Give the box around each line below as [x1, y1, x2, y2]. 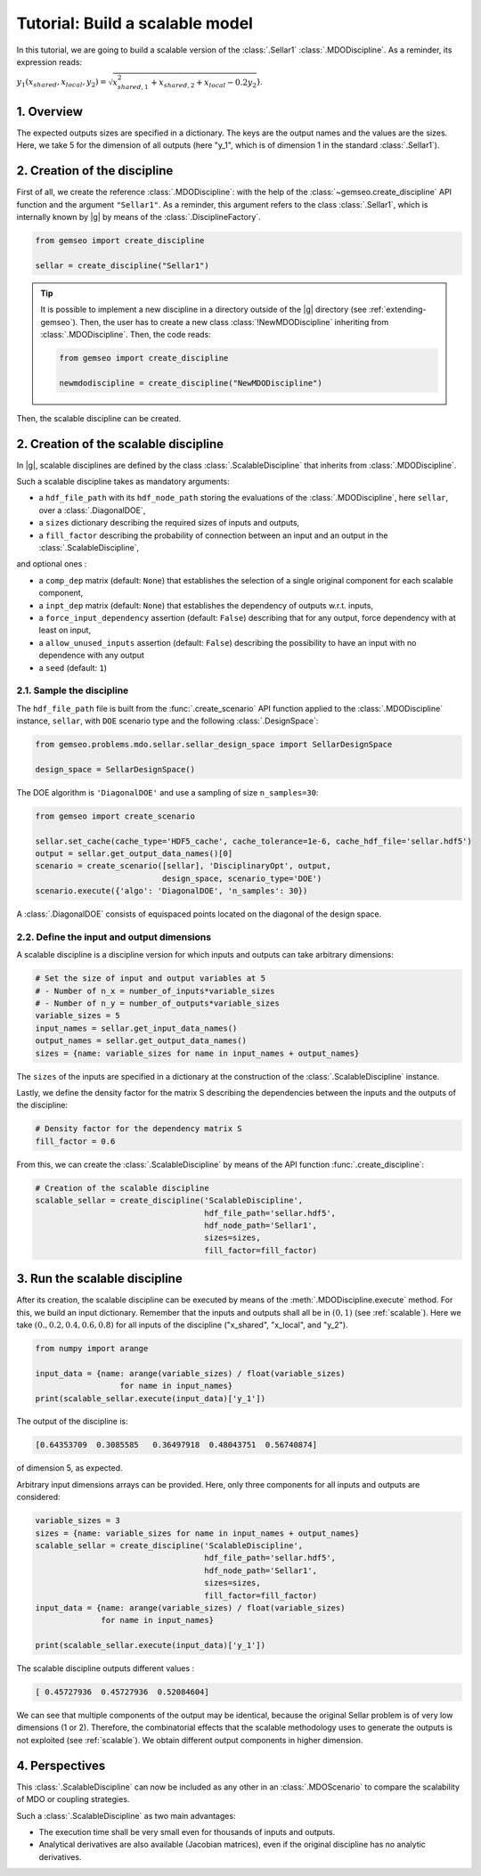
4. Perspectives [16, 1758, 106, 1773]
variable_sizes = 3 [35, 1515, 120, 1526]
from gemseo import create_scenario [35, 811, 196, 821]
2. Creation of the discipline [16, 163, 174, 178]
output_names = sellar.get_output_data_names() [35, 1036, 247, 1046]
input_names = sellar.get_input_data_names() [35, 1023, 238, 1033]
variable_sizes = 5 [35, 1011, 120, 1021]
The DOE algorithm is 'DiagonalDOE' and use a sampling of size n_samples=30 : [16, 787, 319, 797]
